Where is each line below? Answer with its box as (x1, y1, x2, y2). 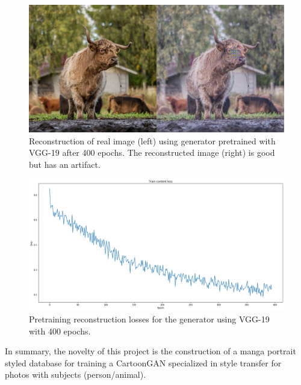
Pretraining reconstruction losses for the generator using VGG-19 (29, 313, 270, 325)
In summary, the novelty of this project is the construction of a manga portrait (5, 345, 296, 357)
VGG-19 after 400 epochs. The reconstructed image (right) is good (29, 146, 275, 159)
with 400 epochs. (29, 324, 91, 337)
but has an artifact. (29, 158, 101, 170)
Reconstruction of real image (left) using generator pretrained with (29, 134, 276, 147)
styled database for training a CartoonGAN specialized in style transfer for (5, 356, 282, 369)
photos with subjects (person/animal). (5, 368, 146, 381)
